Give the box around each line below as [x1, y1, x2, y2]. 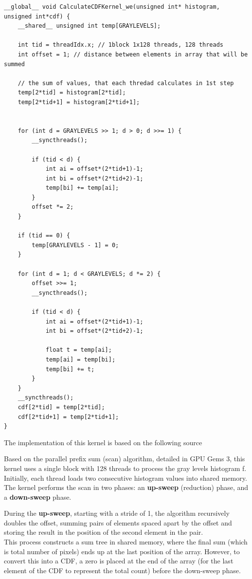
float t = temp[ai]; [45, 346, 112, 354]
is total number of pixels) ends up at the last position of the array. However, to [4, 546, 240, 556]
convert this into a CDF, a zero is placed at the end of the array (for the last [4, 556, 234, 566]
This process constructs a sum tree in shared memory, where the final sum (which [4, 537, 248, 547]
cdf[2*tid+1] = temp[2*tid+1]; [18, 413, 119, 420]
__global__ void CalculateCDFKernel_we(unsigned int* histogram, [4, 3, 220, 10]
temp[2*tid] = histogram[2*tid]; [18, 89, 126, 96]
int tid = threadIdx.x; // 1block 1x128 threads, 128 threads [18, 41, 224, 49]
